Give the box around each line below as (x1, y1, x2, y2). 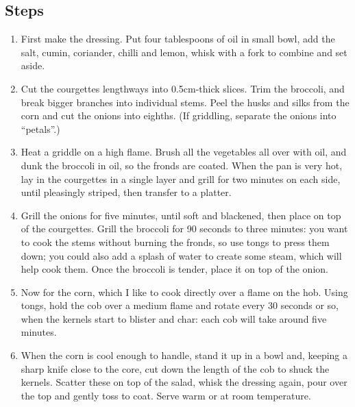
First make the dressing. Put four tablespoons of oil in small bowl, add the (21, 32, 335, 46)
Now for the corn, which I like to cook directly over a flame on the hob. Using (21, 284, 348, 299)
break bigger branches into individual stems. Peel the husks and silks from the (21, 95, 350, 109)
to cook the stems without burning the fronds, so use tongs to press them (21, 234, 330, 249)
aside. (21, 58, 45, 73)
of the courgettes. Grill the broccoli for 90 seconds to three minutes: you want (21, 221, 348, 236)
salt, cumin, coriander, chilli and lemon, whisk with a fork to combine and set (21, 45, 347, 59)
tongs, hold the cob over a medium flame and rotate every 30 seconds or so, (21, 298, 339, 312)
